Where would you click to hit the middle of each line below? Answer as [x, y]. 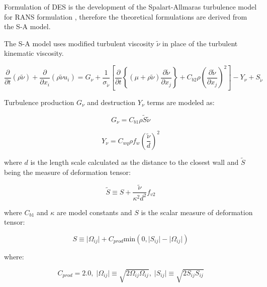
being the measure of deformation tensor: [67, 172]
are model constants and [95, 212]
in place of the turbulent [200, 43]
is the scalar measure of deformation [197, 212]
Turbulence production [39, 102]
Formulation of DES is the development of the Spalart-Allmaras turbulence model [130, 7]
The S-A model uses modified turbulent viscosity [79, 43]
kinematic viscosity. [34, 53]
